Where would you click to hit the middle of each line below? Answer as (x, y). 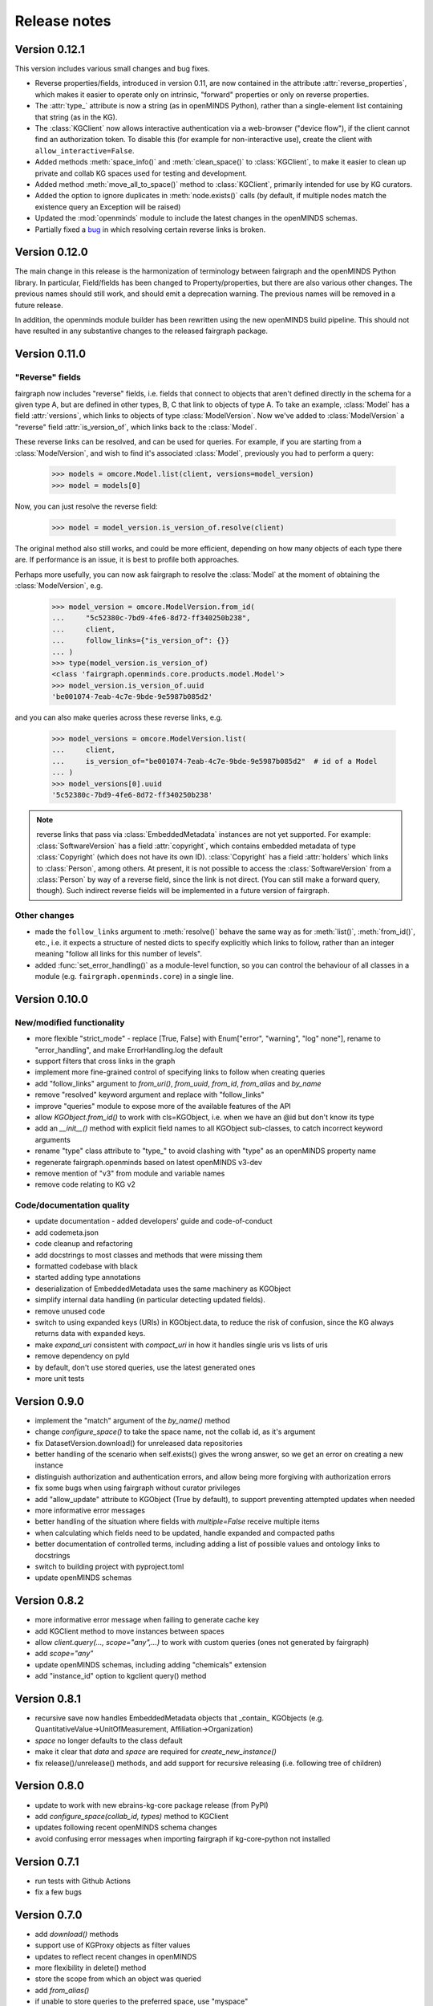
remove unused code (70, 1311)
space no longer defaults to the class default (109, 1740)
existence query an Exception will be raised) (108, 207)
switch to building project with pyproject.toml (109, 1566)
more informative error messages (90, 1510)
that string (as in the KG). (76, 117)
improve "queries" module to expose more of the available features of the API (163, 1106)
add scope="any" (64, 1654)
